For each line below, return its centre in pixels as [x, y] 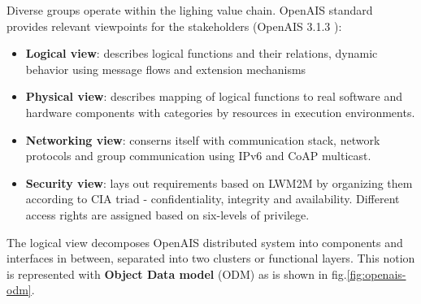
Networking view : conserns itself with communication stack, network [203, 139]
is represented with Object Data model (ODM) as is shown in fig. [177, 274]
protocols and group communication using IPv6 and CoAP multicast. [198, 156]
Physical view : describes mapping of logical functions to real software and [214, 96]
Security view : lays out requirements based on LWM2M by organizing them [219, 182]
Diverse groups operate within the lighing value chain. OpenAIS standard [190, 10]
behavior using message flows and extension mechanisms [166, 69]
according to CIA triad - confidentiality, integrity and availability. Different [213, 199]
